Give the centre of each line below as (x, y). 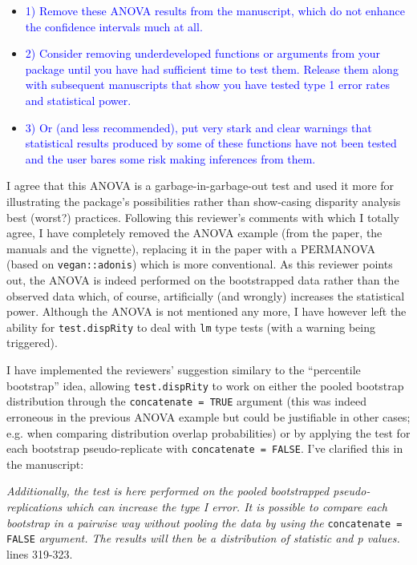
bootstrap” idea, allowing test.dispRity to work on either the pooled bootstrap (205, 385)
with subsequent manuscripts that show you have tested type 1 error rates (207, 85)
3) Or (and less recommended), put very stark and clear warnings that (198, 127)
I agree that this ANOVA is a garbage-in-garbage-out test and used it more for (200, 186)
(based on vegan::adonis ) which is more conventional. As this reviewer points (200, 264)
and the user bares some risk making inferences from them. (170, 158)
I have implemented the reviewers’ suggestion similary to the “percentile (184, 369)
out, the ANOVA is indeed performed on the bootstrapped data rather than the (203, 279)
